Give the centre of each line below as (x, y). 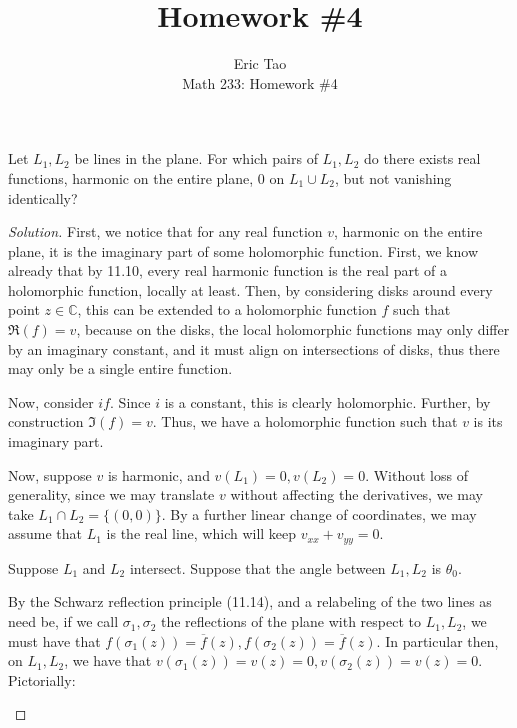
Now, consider (51, 401)
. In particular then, (437, 640)
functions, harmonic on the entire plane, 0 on (146, 177)
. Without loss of (416, 474)
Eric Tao (260, 63)
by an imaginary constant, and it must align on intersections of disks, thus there (254, 348)
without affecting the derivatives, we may (356, 494)
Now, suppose (50, 474)
